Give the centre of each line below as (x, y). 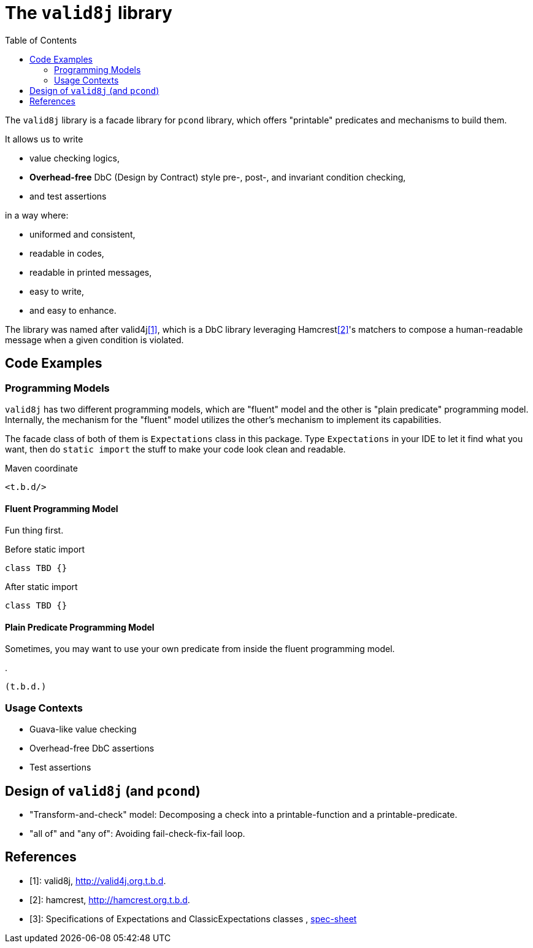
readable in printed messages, (91, 272)
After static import (41, 587)
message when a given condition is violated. (94, 340)
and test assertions (68, 196)
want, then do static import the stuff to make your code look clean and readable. (175, 449)
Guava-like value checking (83, 729)
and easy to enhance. (73, 310)
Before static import (45, 550)
